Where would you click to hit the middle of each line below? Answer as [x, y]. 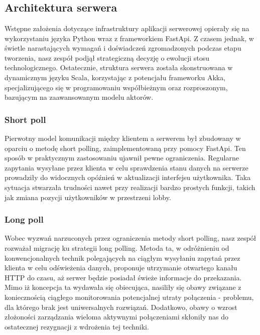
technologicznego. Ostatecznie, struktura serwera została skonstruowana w [119, 67]
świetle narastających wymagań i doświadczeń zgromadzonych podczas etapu [123, 48]
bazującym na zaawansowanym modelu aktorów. [79, 97]
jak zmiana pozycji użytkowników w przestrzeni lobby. [88, 197]
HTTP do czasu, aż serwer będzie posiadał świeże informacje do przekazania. [123, 277]
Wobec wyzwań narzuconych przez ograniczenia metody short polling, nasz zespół [131, 238]
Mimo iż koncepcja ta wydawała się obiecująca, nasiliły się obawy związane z [123, 287]
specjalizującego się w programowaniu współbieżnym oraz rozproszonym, [116, 87]
